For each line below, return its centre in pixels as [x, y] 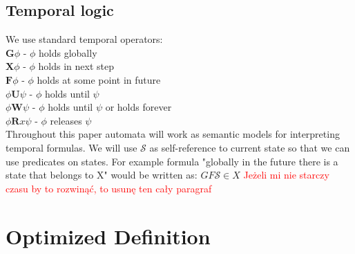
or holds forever [138, 107]
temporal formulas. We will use [71, 147]
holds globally [68, 52]
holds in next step [76, 66]
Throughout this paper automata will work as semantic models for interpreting [173, 134]
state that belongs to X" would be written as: [102, 175]
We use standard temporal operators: [84, 39]
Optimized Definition [108, 236]
